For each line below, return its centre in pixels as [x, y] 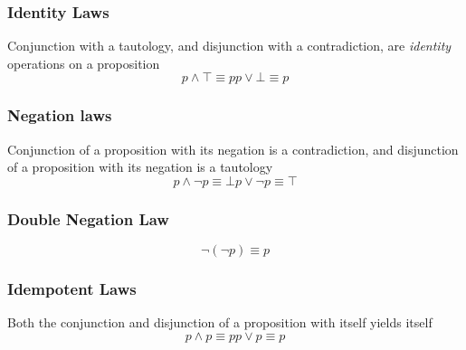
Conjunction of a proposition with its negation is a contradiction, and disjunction [233, 149]
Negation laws [60, 115]
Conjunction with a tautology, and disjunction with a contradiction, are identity [229, 46]
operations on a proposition [84, 63]
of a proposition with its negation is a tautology [140, 167]
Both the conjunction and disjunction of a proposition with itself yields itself [220, 322]
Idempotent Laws [72, 288]
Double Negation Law [88, 218]
